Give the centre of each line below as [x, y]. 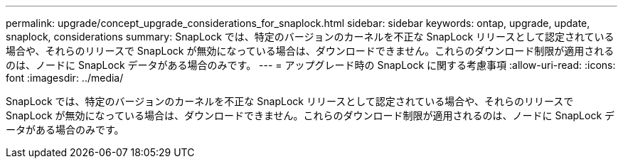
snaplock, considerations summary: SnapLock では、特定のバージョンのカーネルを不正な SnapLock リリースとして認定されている [310, 37]
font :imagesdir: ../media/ [65, 78]
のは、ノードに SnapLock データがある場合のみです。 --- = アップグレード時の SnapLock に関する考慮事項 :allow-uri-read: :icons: [311, 65]
